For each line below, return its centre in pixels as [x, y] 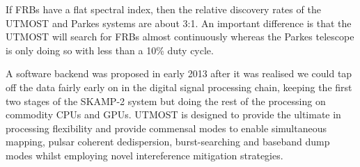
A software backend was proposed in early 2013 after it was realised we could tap [179, 73]
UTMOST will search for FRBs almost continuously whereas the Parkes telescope [180, 37]
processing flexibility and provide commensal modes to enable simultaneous [166, 128]
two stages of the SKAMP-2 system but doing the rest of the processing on [166, 101]
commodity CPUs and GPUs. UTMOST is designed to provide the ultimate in [173, 114]
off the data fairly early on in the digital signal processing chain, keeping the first [179, 87]
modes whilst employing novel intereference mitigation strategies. [144, 155]
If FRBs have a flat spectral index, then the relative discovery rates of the [163, 9]
